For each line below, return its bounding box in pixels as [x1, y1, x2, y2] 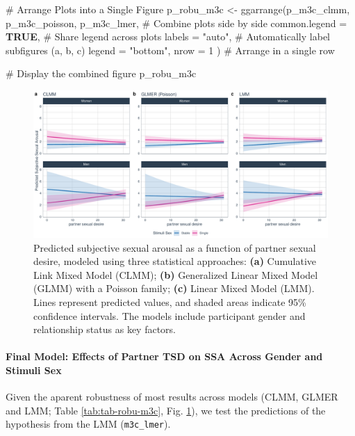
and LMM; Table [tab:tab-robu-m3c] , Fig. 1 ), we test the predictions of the [6, 403, 326, 417]
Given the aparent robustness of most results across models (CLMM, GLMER [6, 389, 338, 404]
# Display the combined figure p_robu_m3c [6, 66, 197, 81]
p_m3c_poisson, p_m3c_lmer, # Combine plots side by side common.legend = [6, 15, 347, 30]
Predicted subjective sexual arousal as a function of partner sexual [33, 240, 316, 255]
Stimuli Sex [6, 362, 62, 377]
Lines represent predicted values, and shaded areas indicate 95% [33, 294, 306, 309]
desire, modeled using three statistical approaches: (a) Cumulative [33, 254, 317, 268]
